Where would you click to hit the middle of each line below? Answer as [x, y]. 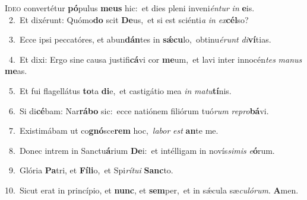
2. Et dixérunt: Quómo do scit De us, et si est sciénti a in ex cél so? [129, 19]
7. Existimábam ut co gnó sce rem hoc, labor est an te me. [113, 130]
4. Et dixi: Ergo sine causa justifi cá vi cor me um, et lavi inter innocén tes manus [155, 59]
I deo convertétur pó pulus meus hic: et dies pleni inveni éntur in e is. [130, 8]
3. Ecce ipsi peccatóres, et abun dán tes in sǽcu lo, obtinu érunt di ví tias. [140, 39]
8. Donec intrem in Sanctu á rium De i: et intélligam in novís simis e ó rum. [142, 150]
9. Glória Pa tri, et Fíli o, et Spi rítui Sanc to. [91, 170]
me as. [16, 71]
